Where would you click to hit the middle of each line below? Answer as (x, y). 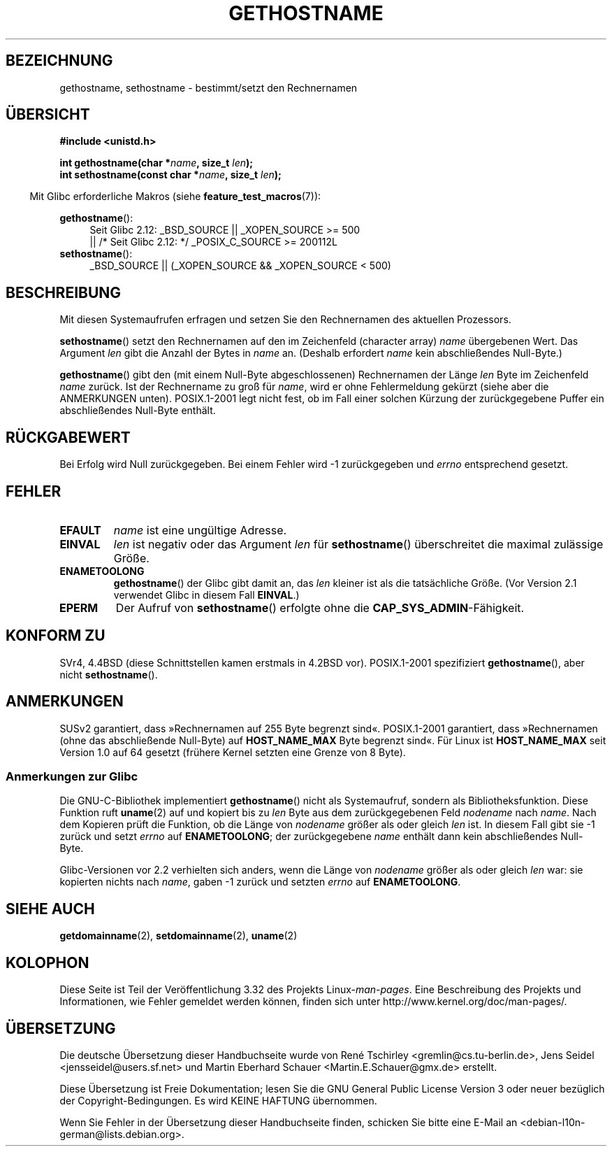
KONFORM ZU (56, 636)
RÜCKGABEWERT (68, 437)
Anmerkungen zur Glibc (72, 777)
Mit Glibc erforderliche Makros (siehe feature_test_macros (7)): (175, 197)
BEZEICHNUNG (59, 61)
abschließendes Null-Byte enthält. (138, 411)
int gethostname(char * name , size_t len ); (156, 163)
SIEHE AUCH (50, 909)
